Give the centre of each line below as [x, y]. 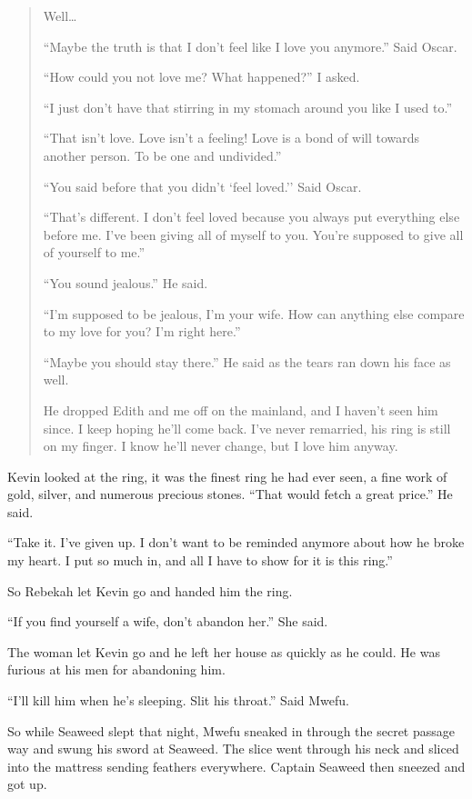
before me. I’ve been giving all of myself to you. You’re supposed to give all [253, 234]
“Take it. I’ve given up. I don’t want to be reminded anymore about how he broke [236, 542]
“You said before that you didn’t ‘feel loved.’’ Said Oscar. [202, 186]
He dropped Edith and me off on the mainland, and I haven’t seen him [241, 409]
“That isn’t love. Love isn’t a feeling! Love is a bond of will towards [231, 138]
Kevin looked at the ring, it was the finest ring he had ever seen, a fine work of [227, 476]
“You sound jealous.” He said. [126, 282]
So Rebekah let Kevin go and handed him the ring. [150, 590]
